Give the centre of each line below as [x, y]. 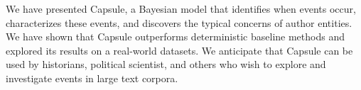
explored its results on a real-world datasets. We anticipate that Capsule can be [179, 50]
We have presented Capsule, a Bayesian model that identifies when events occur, [181, 9]
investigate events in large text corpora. [92, 78]
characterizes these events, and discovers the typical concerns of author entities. [179, 22]
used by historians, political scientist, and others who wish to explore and [166, 64]
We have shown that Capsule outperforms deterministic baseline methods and [175, 36]
